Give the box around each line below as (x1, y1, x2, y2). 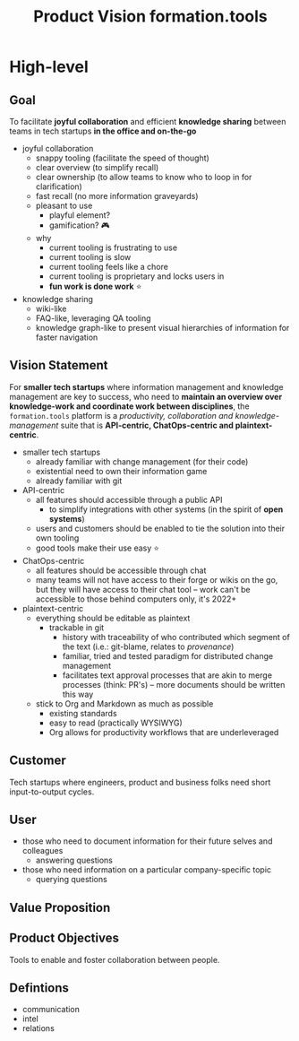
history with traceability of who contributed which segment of (62, 631, 291, 642)
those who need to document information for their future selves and (21, 836, 273, 846)
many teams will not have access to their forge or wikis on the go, (35, 574, 278, 585)
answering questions (35, 854, 114, 866)
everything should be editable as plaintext (35, 612, 191, 623)
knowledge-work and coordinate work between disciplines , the (9, 401, 250, 412)
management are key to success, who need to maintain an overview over (9, 391, 283, 402)
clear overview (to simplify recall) (35, 162, 159, 172)
